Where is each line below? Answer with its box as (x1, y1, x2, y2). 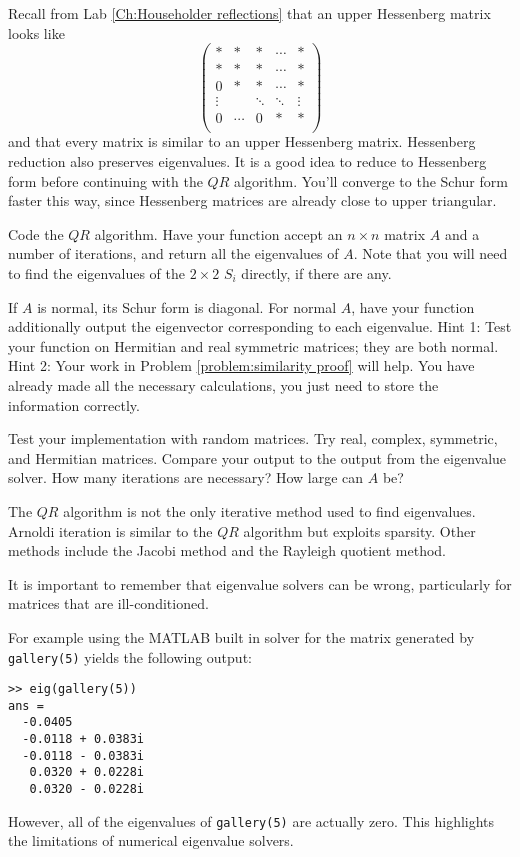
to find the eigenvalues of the (8, 263, 186, 283)
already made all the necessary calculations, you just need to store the (8, 374, 439, 395)
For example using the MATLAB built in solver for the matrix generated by (8, 626, 475, 647)
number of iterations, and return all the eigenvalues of (8, 243, 339, 264)
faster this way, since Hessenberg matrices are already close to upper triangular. (8, 190, 497, 211)
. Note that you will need (353, 243, 508, 264)
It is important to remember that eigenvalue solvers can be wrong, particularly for (8, 573, 512, 594)
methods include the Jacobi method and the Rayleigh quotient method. (8, 540, 446, 561)
